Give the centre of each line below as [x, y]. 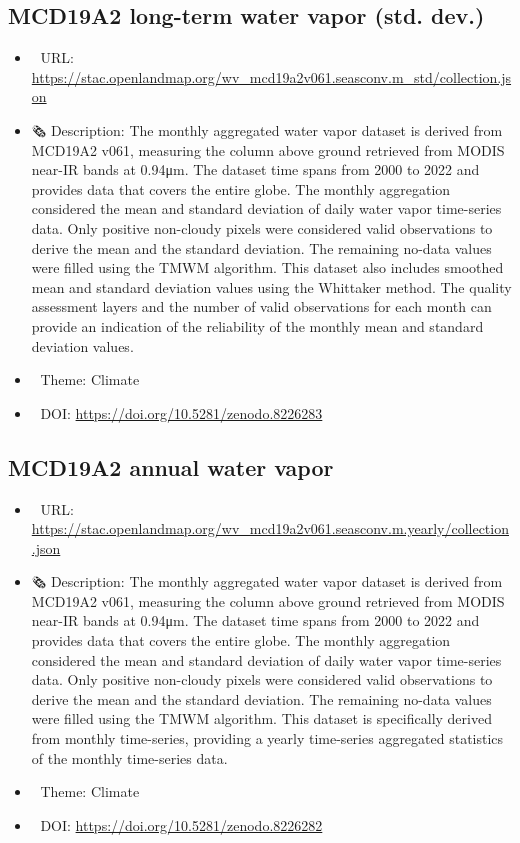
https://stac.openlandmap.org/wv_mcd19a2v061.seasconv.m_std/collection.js [271, 76]
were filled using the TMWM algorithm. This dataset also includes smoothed [267, 267]
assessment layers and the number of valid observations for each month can [261, 306]
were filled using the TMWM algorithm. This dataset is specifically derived [261, 718]
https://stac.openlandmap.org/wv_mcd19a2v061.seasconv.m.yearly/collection [270, 528]
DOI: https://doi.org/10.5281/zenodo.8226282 [181, 824]
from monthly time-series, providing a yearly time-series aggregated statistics [267, 738]
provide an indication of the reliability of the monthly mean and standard [257, 325]
